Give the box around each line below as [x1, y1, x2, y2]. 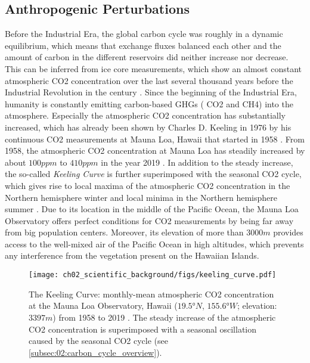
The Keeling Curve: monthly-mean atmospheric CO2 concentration [29, 287, 274, 300]
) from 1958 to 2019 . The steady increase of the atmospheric [52, 311, 276, 323]
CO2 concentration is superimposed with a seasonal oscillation [29, 322, 257, 335]
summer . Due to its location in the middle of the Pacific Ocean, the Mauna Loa [5, 203, 299, 215]
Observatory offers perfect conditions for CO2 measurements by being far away [5, 214, 294, 227]
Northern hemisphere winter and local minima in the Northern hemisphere [5, 191, 278, 203]
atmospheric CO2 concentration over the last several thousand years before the [5, 74, 293, 86]
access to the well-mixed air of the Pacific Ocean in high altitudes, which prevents [5, 237, 304, 250]
